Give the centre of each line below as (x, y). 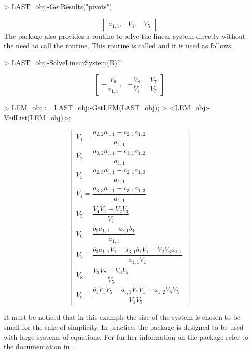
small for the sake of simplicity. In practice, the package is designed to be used (124, 327)
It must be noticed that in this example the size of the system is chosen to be (122, 317)
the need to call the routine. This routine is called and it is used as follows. (119, 46)
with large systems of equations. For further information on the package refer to (126, 336)
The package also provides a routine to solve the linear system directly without (125, 36)
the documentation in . (40, 346)
